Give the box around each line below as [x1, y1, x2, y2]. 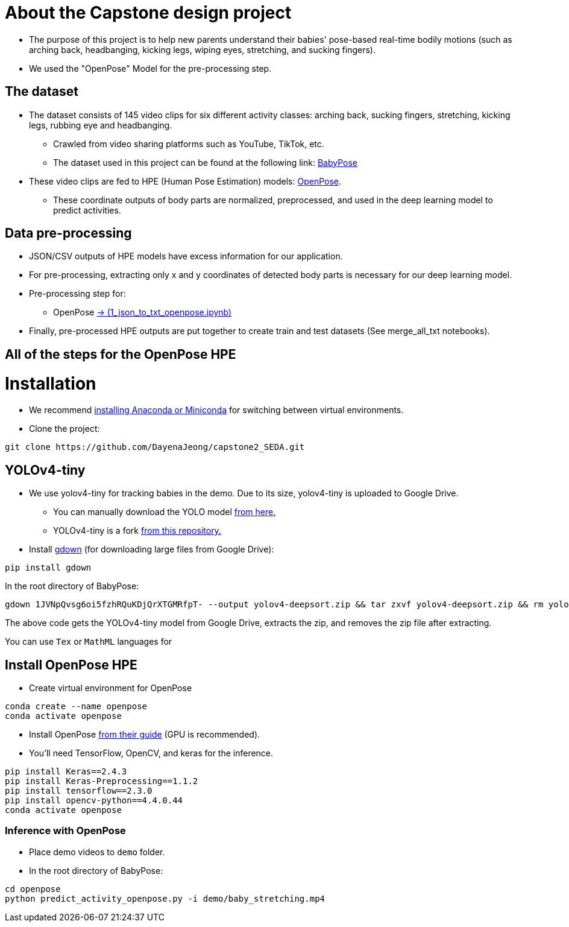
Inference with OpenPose [5, 824, 126, 837]
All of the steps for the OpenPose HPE [5, 346, 236, 362]
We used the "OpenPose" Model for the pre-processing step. [29, 63, 272, 74]
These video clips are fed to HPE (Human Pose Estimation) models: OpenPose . [29, 176, 342, 186]
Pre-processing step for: [29, 288, 126, 299]
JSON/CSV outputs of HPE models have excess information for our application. [29, 251, 343, 262]
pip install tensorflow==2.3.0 [5, 786, 152, 796]
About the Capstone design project [5, 2, 292, 23]
